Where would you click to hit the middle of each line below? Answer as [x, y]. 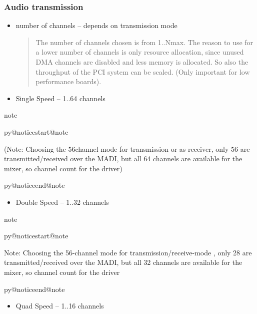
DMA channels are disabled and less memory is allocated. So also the [142, 62]
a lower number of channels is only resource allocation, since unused [140, 52]
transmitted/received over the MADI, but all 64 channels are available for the [123, 159]
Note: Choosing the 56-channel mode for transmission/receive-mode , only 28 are [128, 252]
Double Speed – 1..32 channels [62, 202]
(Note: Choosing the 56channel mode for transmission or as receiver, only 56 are [127, 148]
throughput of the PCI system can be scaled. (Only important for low [143, 71]
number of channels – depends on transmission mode [96, 25]
